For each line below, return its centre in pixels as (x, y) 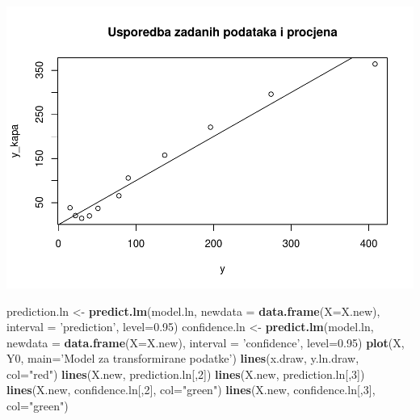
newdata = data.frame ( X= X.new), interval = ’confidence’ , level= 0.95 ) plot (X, (206, 342)
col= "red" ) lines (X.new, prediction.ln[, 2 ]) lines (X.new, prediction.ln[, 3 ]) (186, 374)
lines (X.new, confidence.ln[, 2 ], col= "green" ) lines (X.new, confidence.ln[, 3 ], (191, 390)
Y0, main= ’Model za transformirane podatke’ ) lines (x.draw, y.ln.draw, (183, 358)
